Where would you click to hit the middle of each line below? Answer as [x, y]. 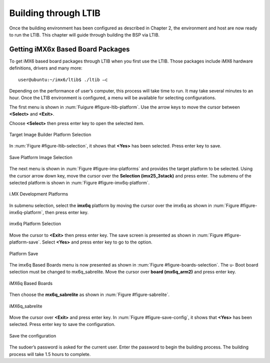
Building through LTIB [55, 13]
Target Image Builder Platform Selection [50, 134]
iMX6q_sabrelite [26, 306]
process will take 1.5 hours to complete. [50, 354]
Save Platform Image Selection [41, 157]
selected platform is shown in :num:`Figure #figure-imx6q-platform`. [79, 182]
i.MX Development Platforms [39, 194]
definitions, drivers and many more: [46, 68]
